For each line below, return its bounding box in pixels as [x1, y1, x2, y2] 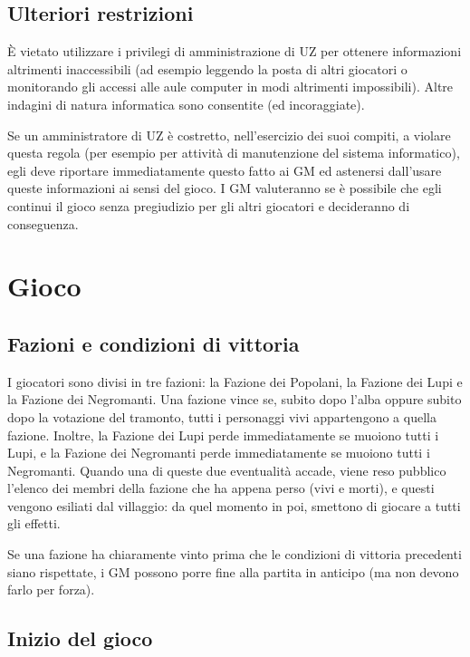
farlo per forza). [7, 580, 95, 599]
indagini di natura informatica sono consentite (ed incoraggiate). [7, 94, 365, 113]
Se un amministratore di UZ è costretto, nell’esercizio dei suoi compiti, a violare [7, 125, 451, 144]
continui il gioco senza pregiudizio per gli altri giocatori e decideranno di [7, 196, 410, 215]
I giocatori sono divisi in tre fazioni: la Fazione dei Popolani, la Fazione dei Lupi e [7, 372, 463, 391]
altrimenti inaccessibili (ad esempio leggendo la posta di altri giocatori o [7, 59, 408, 78]
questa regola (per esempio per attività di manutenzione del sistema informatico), [7, 143, 460, 162]
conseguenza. [7, 214, 79, 233]
